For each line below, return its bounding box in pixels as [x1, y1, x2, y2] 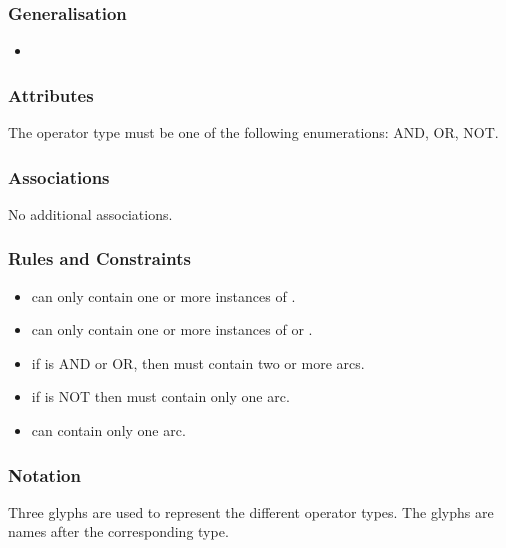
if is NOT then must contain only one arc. [31, 386, 290, 407]
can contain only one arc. [31, 420, 186, 441]
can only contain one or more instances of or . [31, 319, 313, 340]
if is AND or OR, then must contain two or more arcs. [31, 352, 365, 373]
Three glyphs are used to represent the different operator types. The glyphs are [8, 501, 494, 522]
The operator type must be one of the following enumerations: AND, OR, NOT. [8, 122, 499, 143]
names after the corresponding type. [8, 521, 229, 542]
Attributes [8, 82, 94, 107]
